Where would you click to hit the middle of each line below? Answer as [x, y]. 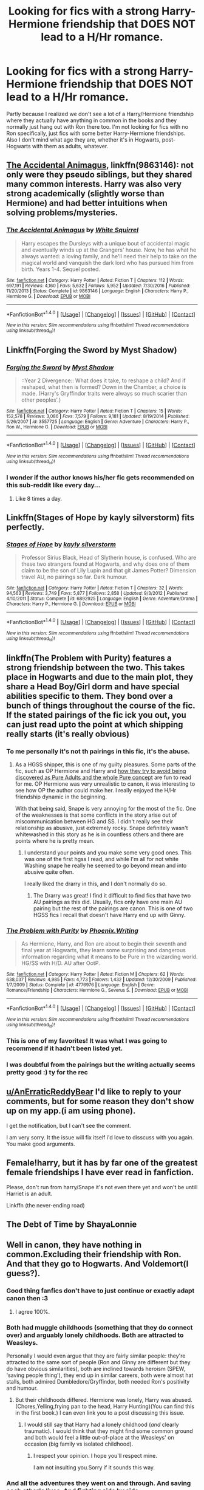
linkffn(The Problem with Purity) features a [89, 658]
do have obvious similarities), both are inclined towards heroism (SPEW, [96, 1369]
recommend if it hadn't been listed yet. [65, 1048]
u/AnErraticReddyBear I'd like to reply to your [94, 1092]
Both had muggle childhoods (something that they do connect [100, 1327]
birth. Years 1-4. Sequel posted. [60, 269]
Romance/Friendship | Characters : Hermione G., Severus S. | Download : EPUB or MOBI [97, 990]
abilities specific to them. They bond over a [90, 696]
